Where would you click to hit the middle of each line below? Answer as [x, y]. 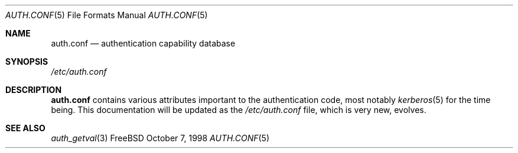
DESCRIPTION [34, 90]
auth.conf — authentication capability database [143, 43]
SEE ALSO [25, 128]
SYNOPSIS [27, 61]
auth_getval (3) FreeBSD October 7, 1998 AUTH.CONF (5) [160, 138]
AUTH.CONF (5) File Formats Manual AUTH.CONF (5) [107, 15]
